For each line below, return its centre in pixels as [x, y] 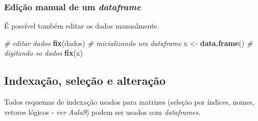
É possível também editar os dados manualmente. [82, 26]
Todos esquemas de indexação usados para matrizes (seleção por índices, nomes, [129, 102]
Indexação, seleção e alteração [85, 80]
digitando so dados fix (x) [43, 53]
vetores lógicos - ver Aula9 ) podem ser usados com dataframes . [102, 112]
